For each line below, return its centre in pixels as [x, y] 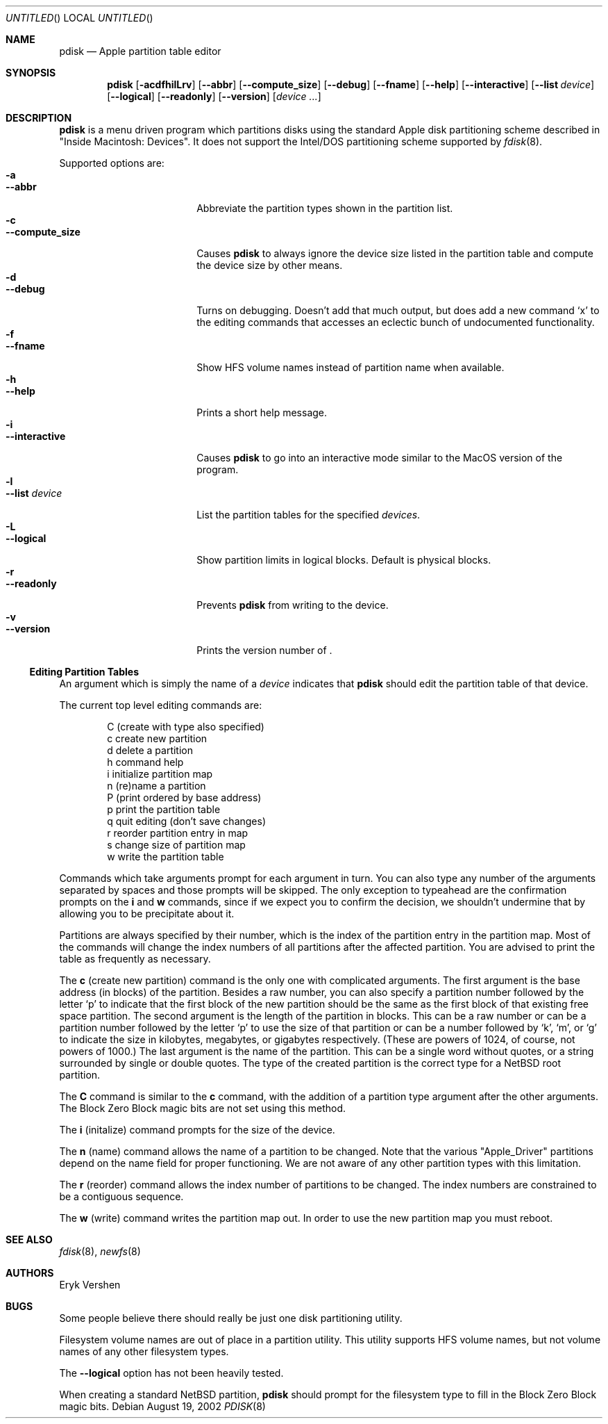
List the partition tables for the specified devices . [309, 515]
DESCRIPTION [39, 118]
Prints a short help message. [262, 412]
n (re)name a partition [157, 786]
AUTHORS [30, 1273]
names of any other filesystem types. [144, 1351]
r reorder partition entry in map [178, 833]
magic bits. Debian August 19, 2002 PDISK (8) [162, 1406]
